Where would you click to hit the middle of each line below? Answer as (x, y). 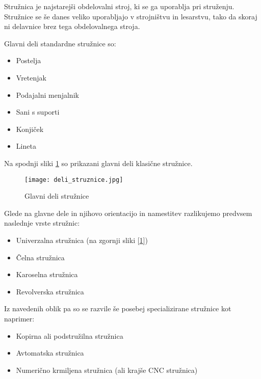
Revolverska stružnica (50, 291)
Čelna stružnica (40, 257)
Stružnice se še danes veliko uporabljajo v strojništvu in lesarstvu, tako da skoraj (131, 16)
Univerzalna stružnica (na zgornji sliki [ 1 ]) (82, 240)
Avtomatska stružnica (50, 353)
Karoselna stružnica (47, 274)
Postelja (29, 60)
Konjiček (30, 129)
